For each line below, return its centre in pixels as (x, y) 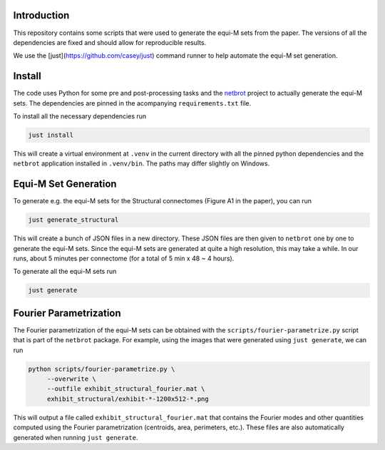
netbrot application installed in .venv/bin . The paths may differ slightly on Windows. (142, 163)
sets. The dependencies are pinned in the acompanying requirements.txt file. (132, 103)
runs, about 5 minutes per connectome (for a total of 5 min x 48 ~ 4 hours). (124, 258)
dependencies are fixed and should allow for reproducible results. (110, 42)
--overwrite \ (71, 379)
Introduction (41, 15)
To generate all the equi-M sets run (65, 272)
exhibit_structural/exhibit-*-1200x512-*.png (128, 399)
